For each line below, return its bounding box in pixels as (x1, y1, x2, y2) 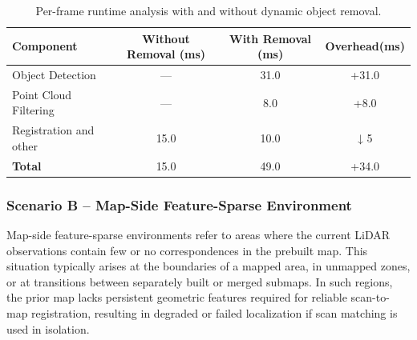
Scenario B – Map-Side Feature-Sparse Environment (6, 194, 352, 214)
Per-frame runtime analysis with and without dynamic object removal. (35, 2, 382, 18)
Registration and (12, 122, 95, 138)
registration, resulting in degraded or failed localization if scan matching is (31, 305, 398, 322)
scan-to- (350, 289, 390, 306)
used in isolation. (6, 320, 90, 337)
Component (12, 38, 78, 54)
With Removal (229, 30, 312, 46)
